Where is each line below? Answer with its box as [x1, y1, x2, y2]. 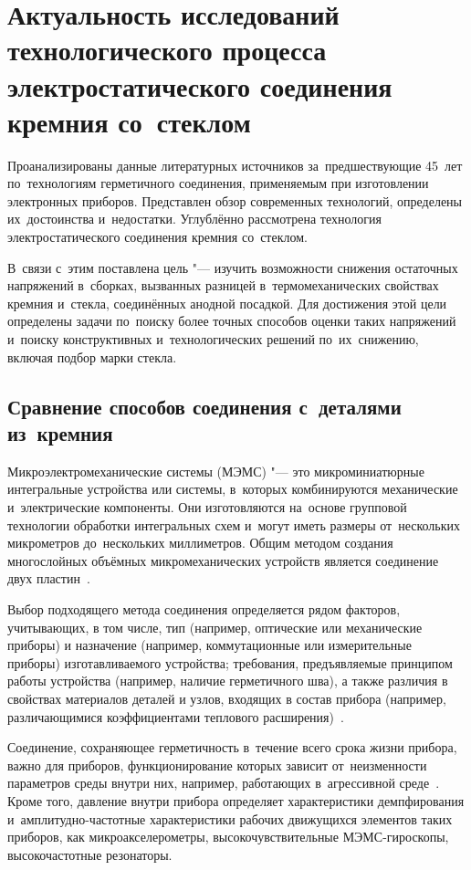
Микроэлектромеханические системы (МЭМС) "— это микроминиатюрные [7, 461, 424, 480]
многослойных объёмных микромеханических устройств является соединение [7, 550, 439, 570]
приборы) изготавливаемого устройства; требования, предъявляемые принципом [7, 653, 453, 672]
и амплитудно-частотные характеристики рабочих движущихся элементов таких [7, 809, 453, 828]
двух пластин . [7, 569, 90, 588]
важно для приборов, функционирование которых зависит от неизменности [7, 755, 427, 774]
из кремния [7, 419, 113, 446]
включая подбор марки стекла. [7, 347, 177, 366]
